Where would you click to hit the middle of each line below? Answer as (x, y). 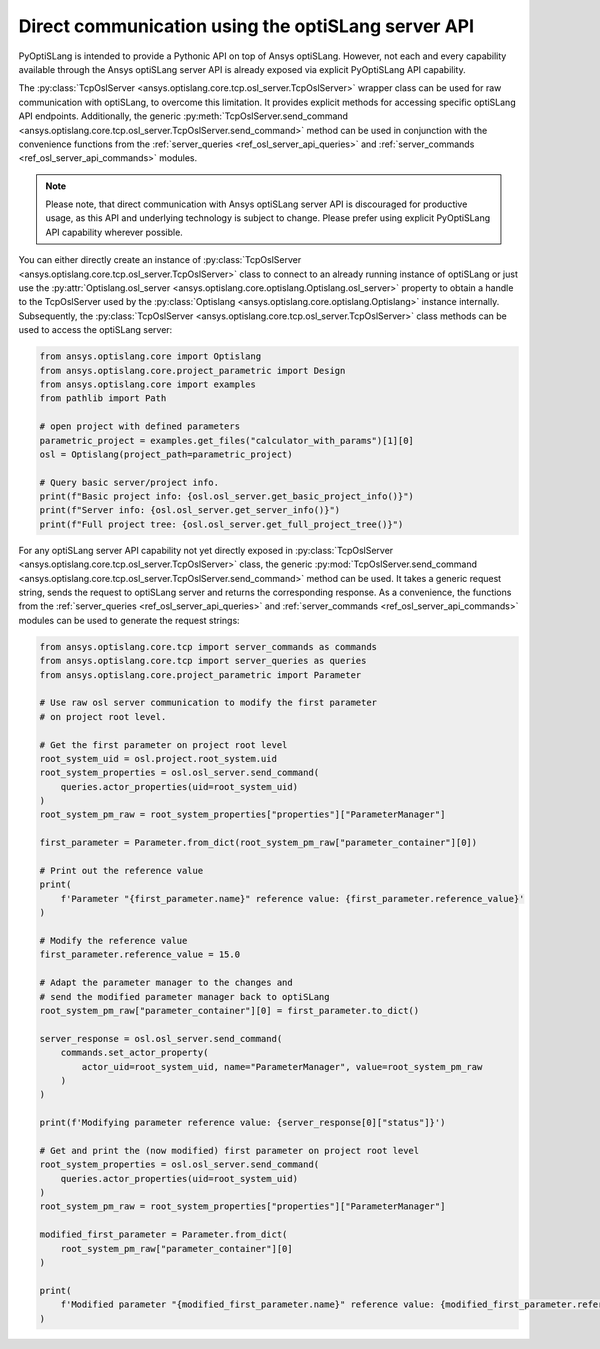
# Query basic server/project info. (129, 482)
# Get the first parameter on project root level (163, 744)
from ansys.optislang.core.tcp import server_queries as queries (203, 661)
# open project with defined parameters (139, 426)
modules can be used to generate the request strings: (129, 620)
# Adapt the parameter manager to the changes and (166, 983)
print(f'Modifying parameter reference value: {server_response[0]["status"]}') (242, 1123)
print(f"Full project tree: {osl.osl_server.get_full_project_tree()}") (221, 524)
